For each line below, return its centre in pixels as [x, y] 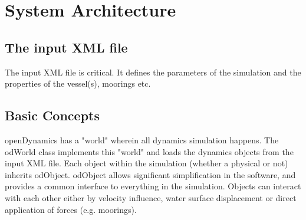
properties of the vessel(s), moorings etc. [78, 83]
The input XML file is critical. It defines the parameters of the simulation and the [153, 72]
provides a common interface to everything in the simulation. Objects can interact [153, 186]
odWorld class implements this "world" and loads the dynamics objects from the [149, 151]
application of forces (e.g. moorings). [71, 209]
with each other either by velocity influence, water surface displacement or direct [151, 197]
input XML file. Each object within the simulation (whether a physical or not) [147, 163]
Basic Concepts [52, 115]
